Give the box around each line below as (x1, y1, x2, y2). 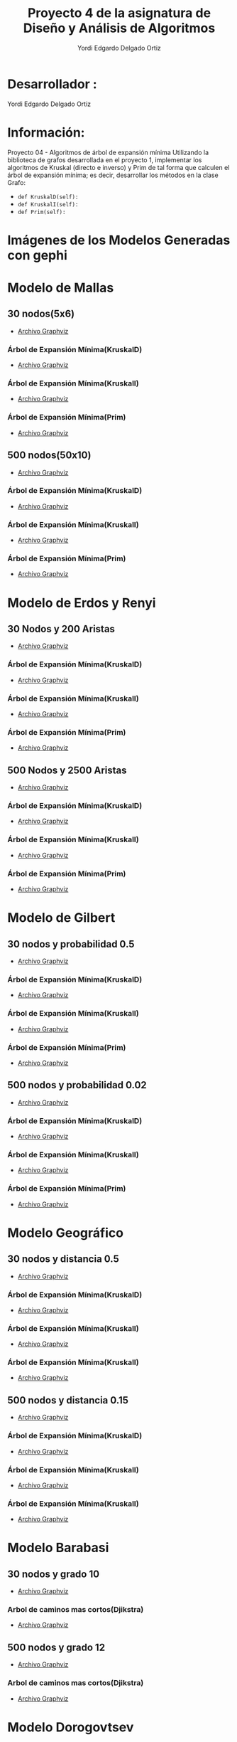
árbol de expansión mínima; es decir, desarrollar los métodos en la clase (7, 171, 219, 179)
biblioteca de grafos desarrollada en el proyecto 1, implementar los (7, 155, 202, 164)
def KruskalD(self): (17, 193, 79, 201)
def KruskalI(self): (17, 201, 79, 208)
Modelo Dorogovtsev (7, 1719, 134, 1735)
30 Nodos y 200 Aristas (7, 622, 116, 634)
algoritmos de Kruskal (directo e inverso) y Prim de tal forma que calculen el (7, 163, 230, 171)
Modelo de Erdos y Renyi (7, 595, 156, 611)
